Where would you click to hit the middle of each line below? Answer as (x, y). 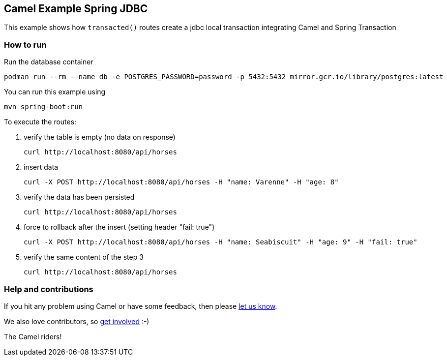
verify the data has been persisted (79, 197)
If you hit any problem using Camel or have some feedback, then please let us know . (141, 306)
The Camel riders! (33, 336)
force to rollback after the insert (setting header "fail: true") (119, 227)
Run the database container (49, 62)
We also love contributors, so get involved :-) (77, 321)
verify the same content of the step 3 (84, 257)
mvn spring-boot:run (44, 107)
